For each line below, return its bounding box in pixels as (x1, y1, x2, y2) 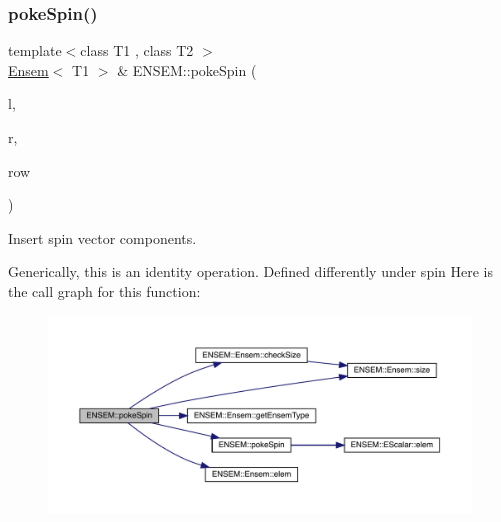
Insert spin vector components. (8, 227, 197, 248)
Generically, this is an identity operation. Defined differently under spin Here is (8, 261, 493, 282)
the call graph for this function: (8, 280, 201, 301)
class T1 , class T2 (80, 40, 194, 61)
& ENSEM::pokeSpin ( (117, 59, 257, 80)
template (8, 40, 62, 61)
